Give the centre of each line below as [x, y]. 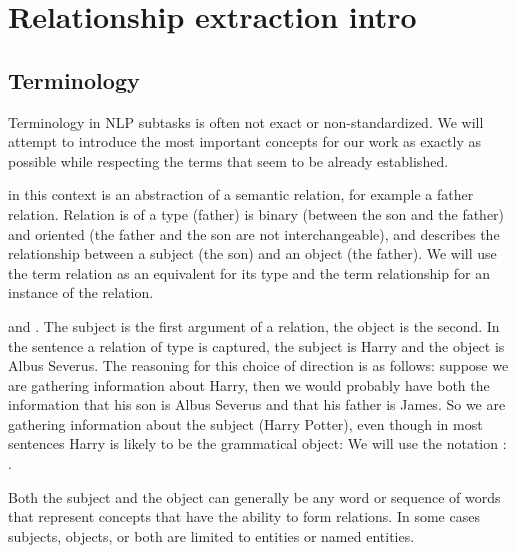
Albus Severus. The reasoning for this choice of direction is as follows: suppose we [258, 365]
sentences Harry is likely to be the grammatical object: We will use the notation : [257, 443]
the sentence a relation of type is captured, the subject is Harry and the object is [256, 345]
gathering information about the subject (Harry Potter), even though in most [245, 423]
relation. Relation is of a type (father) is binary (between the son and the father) [256, 213]
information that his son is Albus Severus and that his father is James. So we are [257, 404]
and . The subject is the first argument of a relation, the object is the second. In [254, 325]
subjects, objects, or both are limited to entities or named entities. [211, 535]
